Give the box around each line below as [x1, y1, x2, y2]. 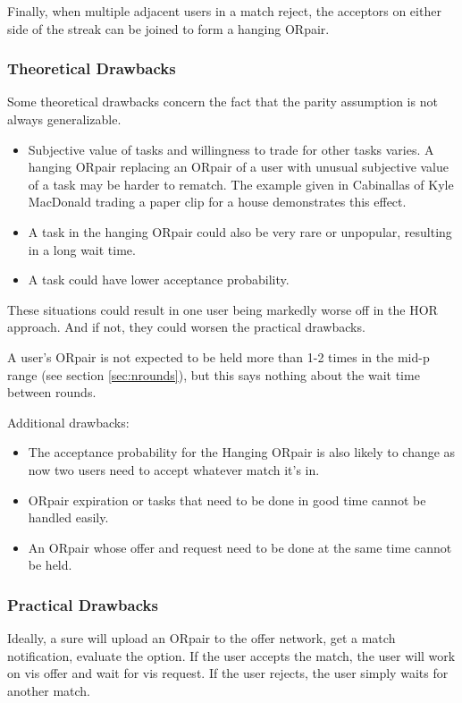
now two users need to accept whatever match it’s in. [28, 460, 320, 479]
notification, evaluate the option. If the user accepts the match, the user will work [7, 646, 456, 665]
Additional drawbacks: [7, 412, 130, 431]
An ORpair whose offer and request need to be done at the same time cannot [28, 538, 452, 556]
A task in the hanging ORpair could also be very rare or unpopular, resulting [28, 222, 452, 241]
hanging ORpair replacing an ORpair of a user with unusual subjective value [28, 157, 449, 176]
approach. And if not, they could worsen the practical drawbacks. [7, 318, 365, 336]
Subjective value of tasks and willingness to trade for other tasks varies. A [28, 140, 434, 158]
